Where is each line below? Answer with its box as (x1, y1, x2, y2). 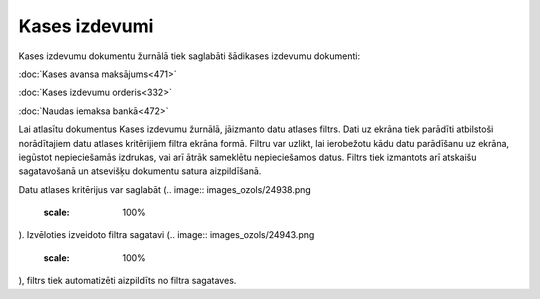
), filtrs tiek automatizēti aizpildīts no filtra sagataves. (18, 275, 237, 287)
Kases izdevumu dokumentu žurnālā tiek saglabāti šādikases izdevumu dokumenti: (18, 50, 360, 62)
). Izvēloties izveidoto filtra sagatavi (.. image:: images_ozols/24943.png (18, 229, 315, 241)
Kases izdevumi (18, 15, 154, 37)
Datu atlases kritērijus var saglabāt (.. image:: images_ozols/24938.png (18, 183, 312, 195)
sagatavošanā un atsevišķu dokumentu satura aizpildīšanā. (18, 165, 262, 177)
